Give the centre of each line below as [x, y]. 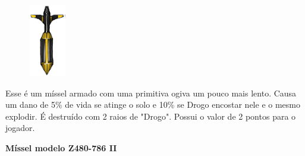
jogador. [20, 128]
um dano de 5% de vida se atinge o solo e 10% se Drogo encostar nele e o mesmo [153, 104]
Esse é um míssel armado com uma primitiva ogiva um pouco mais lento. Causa [151, 93]
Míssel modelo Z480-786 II [61, 147]
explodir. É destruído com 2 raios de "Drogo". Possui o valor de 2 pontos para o [151, 116]
